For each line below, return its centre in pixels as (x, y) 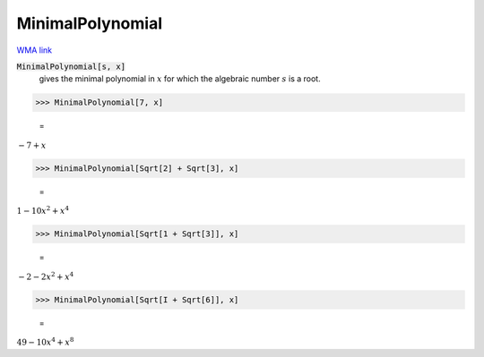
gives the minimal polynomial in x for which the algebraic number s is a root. (180, 79)
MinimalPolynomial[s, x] (71, 66)
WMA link (35, 50)
